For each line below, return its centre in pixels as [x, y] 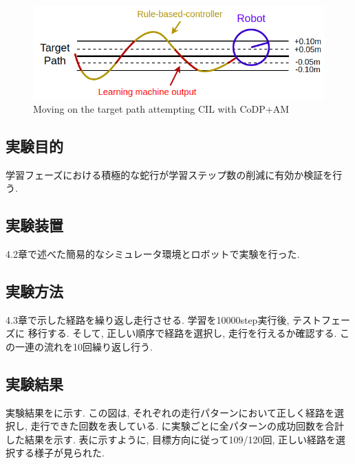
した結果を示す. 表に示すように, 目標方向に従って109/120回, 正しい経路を [171, 439]
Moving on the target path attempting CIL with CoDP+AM [161, 108]
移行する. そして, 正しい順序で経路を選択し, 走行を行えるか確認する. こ [189, 333]
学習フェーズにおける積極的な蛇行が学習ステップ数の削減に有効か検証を [169, 174]
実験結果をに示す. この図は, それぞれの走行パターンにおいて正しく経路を [170, 412]
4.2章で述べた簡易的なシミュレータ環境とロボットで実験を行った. [153, 253]
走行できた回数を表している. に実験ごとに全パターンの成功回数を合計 [187, 426]
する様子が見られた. [60, 453]
